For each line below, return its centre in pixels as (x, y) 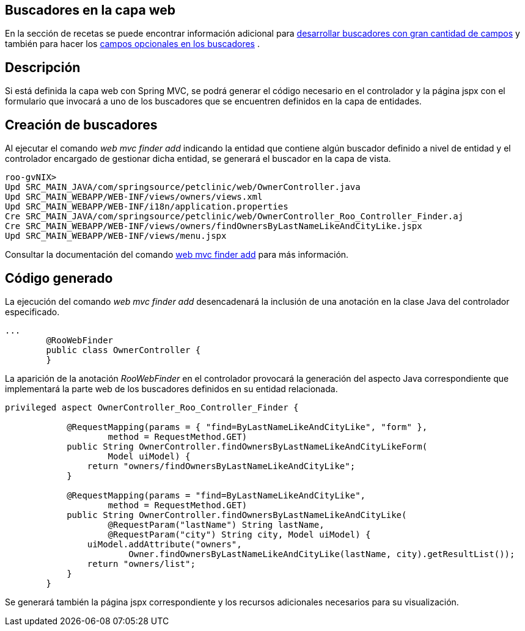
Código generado (59, 278)
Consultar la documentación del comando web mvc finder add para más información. (177, 255)
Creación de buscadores (81, 125)
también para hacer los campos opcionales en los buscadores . (132, 44)
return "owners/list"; (141, 564)
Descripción (43, 67)
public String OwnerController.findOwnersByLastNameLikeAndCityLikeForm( (247, 446)
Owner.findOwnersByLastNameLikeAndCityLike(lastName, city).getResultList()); (322, 554)
